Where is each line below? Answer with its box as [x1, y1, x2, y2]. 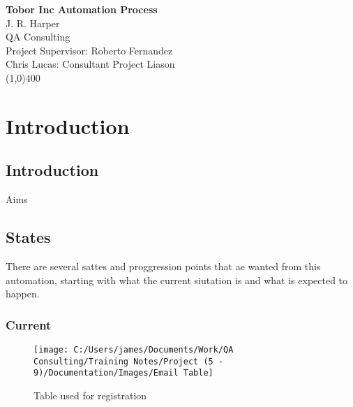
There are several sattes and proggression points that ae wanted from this [6, 258, 321, 273]
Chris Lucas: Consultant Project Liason [6, 57, 175, 71]
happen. [6, 286, 40, 301]
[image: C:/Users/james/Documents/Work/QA [33, 344, 234, 355]
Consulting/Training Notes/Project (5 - [33, 356, 224, 367]
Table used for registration [33, 387, 147, 402]
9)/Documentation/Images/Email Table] [33, 368, 213, 378]
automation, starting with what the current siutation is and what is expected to [6, 272, 348, 287]
